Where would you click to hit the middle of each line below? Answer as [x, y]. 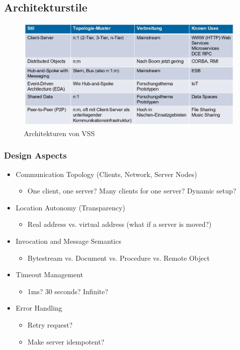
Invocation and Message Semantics [68, 241]
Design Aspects [36, 155]
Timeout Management [49, 274]
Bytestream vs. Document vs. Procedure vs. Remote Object [119, 258]
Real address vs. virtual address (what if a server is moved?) [120, 224]
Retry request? [50, 324]
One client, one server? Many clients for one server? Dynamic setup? [132, 191]
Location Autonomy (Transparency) [70, 207]
